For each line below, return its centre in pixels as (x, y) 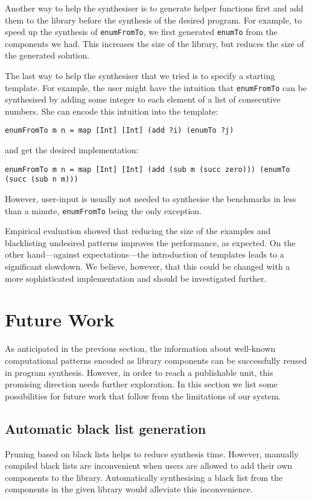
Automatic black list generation (106, 428)
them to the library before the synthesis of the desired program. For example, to (153, 20)
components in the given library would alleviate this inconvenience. (129, 489)
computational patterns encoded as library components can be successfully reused (156, 360)
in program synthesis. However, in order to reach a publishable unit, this (139, 372)
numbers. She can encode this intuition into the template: (112, 111)
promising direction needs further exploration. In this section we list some (141, 384)
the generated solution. (47, 55)
